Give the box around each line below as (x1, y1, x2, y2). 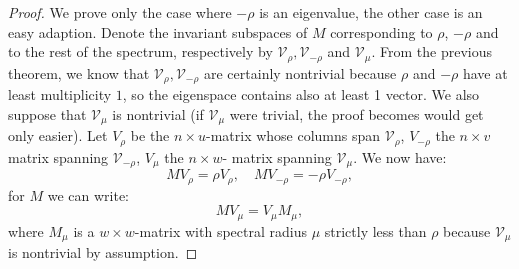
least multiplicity (8, 84, 112, 105)
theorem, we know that (8, 62, 150, 83)
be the (130, 125, 170, 146)
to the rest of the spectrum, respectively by (8, 41, 273, 62)
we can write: (47, 184, 129, 205)
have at (462, 62, 508, 83)
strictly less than (324, 220, 427, 241)
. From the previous (371, 41, 493, 62)
